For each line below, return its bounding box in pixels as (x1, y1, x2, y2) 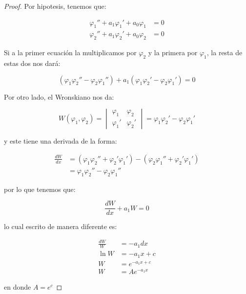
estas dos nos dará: (4, 58, 61, 68)
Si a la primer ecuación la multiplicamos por (4, 47, 137, 58)
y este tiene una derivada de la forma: (4, 136, 117, 146)
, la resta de (206, 47, 243, 58)
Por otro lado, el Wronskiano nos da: (4, 91, 114, 102)
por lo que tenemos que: (4, 184, 76, 194)
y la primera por (148, 47, 198, 58)
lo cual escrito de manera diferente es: (4, 221, 117, 231)
